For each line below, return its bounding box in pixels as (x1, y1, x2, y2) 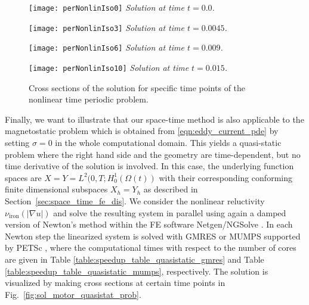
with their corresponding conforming (159, 171, 292, 183)
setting (5, 136, 30, 148)
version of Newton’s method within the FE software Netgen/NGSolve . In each (5, 218, 293, 231)
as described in (143, 183, 198, 195)
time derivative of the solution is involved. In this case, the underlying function (5, 160, 294, 172)
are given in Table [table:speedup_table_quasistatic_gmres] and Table (5, 253, 264, 265)
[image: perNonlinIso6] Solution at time (29, 41, 184, 54)
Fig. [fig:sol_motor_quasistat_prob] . (5, 288, 141, 300)
